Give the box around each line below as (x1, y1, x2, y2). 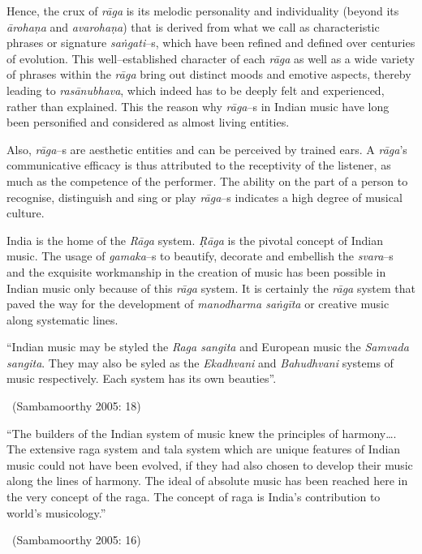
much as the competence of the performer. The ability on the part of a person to (6, 172, 408, 189)
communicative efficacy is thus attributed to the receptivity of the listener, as (6, 157, 391, 174)
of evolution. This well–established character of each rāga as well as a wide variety (6, 49, 415, 67)
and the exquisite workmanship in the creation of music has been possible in (6, 263, 386, 280)
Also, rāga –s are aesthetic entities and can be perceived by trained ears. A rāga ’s (6, 140, 407, 157)
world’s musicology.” (6, 504, 106, 521)
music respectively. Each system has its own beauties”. (6, 370, 277, 387)
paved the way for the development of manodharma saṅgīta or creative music (6, 295, 390, 312)
